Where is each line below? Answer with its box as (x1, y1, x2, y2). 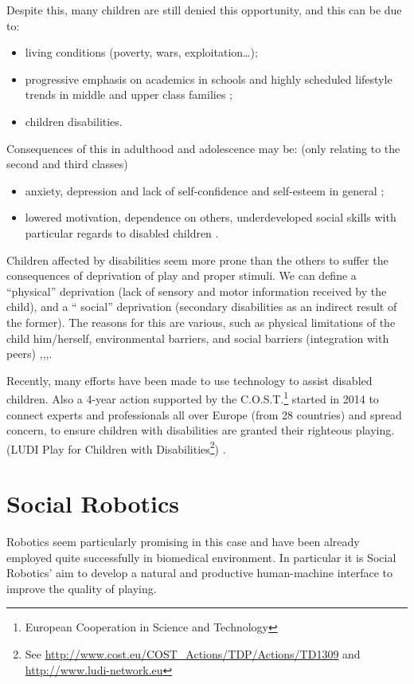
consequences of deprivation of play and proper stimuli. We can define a (6, 267, 357, 284)
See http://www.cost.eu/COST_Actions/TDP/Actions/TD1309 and (25, 646, 361, 662)
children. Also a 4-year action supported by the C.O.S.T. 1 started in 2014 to (6, 388, 379, 407)
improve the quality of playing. (6, 580, 157, 596)
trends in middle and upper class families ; (25, 86, 232, 103)
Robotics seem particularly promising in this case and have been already (6, 533, 360, 550)
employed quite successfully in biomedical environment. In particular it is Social (6, 548, 396, 565)
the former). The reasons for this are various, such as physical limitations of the (6, 313, 396, 330)
